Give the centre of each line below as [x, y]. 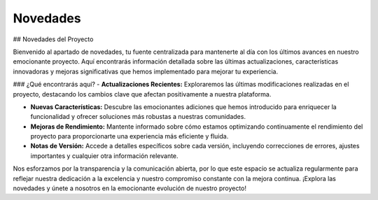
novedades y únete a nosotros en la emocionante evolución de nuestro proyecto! [130, 188]
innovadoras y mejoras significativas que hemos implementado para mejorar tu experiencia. [146, 71]
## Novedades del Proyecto [53, 39]
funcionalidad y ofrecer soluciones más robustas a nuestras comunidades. [138, 117]
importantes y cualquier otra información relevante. [104, 156]
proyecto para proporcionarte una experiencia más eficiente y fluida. [129, 136]
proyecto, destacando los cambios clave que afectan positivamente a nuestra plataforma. [142, 94]
